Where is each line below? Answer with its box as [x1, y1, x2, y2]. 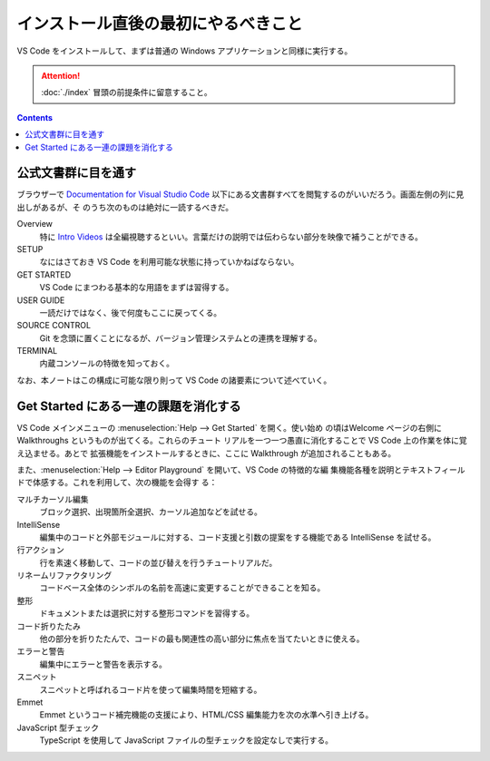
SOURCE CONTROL [16, 320, 91, 331]
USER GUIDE [16, 295, 65, 306]
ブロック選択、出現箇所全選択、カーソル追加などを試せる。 [39, 506, 262, 517]
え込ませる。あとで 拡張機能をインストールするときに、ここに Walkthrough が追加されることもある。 [16, 447, 397, 458]
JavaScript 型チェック [16, 722, 100, 733]
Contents [16, 112, 54, 122]
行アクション [16, 544, 65, 555]
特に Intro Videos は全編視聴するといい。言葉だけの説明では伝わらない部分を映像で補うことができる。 [39, 231, 424, 242]
